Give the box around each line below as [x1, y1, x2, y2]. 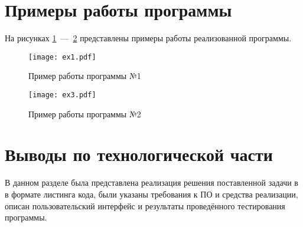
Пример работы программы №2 [28, 107, 141, 120]
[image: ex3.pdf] [28, 90, 96, 99]
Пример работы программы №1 [28, 70, 141, 82]
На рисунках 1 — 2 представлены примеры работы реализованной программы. [5, 32, 292, 44]
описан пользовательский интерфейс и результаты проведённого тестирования [5, 199, 285, 212]
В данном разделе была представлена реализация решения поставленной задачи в [5, 176, 298, 189]
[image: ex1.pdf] [28, 52, 96, 61]
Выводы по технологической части [5, 142, 273, 166]
